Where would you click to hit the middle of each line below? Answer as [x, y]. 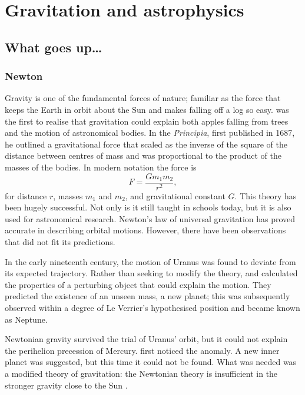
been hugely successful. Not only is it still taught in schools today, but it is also [148, 207]
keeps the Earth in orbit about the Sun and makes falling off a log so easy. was [147, 109]
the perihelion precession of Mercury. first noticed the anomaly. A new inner [142, 350]
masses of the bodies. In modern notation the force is [101, 167]
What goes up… [54, 47]
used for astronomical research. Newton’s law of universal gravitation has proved [150, 218]
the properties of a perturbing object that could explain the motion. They [138, 284]
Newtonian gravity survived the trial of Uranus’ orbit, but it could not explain [146, 339]
